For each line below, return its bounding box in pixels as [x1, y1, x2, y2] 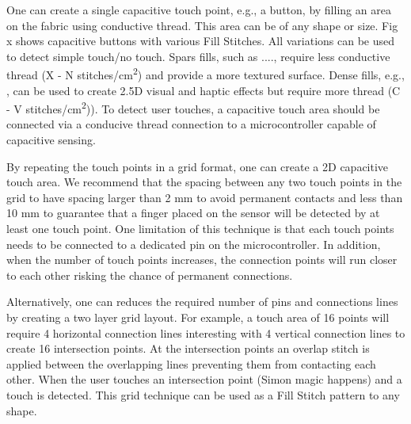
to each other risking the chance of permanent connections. [6, 266, 293, 283]
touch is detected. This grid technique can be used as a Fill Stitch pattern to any [6, 386, 400, 403]
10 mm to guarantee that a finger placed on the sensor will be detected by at [6, 204, 380, 221]
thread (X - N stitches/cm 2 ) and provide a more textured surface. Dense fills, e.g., [6, 64, 405, 83]
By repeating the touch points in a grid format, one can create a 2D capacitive [6, 158, 389, 174]
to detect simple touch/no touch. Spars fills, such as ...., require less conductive [6, 48, 390, 64]
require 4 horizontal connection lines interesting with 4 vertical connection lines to [6, 324, 405, 341]
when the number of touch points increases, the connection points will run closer [6, 251, 398, 268]
